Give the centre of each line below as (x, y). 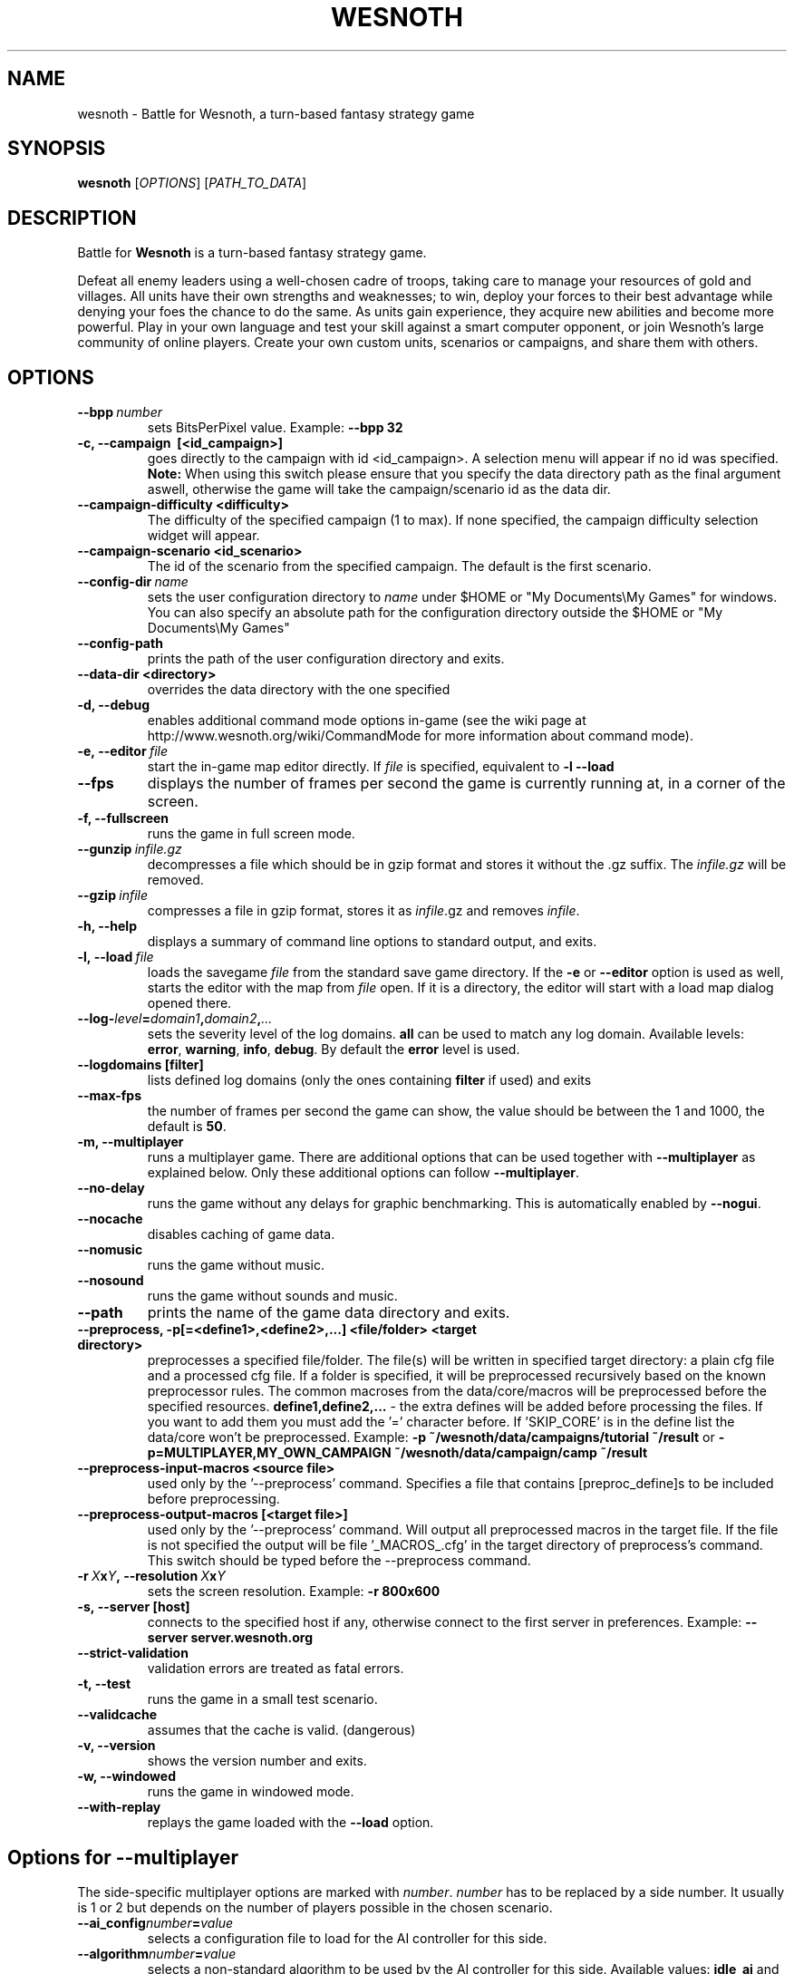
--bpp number (120, 412)
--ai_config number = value (155, 1922)
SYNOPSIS (57, 149)
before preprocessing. (213, 1499)
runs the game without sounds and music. (272, 1296)
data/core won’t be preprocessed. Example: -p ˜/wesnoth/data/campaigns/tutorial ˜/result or (431, 1437)
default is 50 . (187, 1127)
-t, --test (104, 1684)
